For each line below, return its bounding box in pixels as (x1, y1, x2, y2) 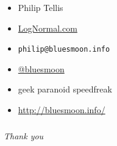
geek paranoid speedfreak (18, 83, 112, 96)
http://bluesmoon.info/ (18, 103, 105, 116)
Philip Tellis (18, 1, 63, 13)
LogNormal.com (18, 21, 77, 34)
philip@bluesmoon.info (18, 45, 110, 54)
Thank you (4, 129, 44, 142)
